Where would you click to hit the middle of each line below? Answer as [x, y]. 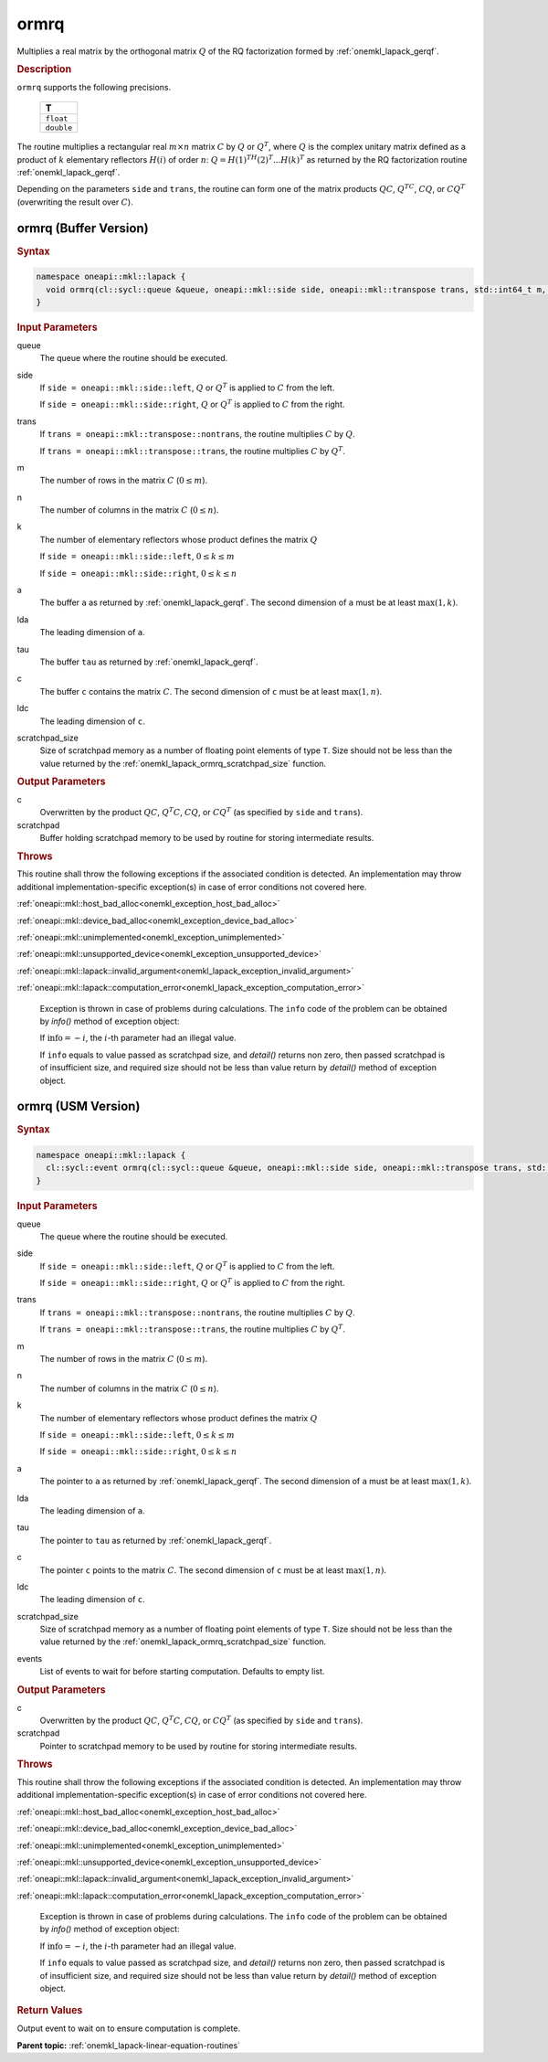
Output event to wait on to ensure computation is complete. [129, 2028]
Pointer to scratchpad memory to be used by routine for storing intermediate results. [199, 1746]
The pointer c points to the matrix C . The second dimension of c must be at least [192, 1570]
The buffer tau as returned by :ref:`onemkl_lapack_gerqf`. [149, 662]
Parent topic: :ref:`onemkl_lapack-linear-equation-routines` [129, 2045]
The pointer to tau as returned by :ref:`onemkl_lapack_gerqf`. [156, 1540]
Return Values [50, 2011]
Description [44, 69]
